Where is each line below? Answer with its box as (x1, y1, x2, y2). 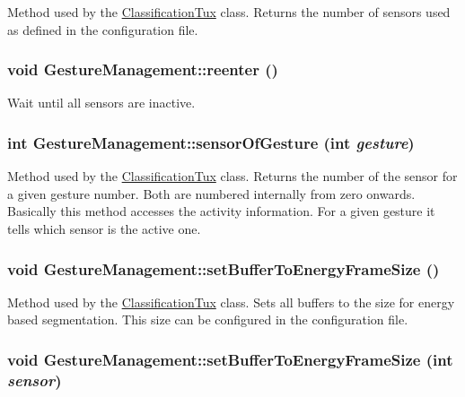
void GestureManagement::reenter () (7, 58, 278, 81)
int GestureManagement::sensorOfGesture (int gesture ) (7, 131, 415, 153)
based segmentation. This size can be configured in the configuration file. (7, 310, 408, 329)
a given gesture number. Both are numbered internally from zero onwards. (7, 184, 416, 203)
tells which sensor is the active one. (7, 220, 201, 237)
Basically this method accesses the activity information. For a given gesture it (7, 202, 435, 220)
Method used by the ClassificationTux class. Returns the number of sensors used (7, 3, 451, 21)
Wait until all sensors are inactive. (7, 93, 196, 112)
